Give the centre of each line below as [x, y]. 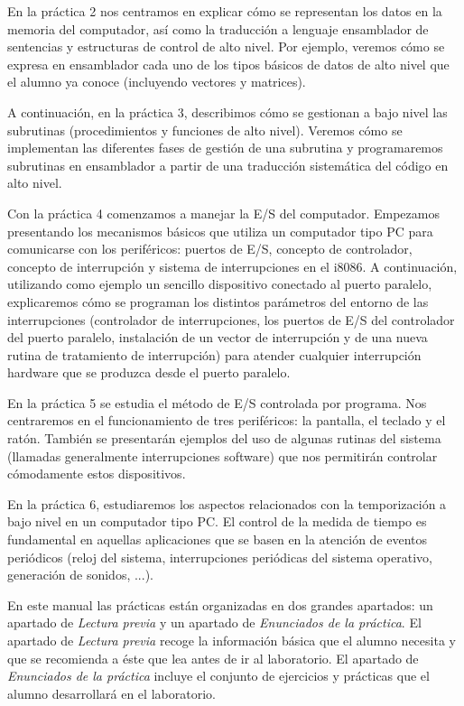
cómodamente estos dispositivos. [97, 474]
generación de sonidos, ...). [80, 575]
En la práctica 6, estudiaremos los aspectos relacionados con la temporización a [227, 503]
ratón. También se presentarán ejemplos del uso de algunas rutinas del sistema [224, 438]
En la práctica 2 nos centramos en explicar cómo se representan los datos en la [225, 11]
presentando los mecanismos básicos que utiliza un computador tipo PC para [220, 231]
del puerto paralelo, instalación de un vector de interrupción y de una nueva [218, 337]
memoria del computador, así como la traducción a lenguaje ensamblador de [218, 28]
